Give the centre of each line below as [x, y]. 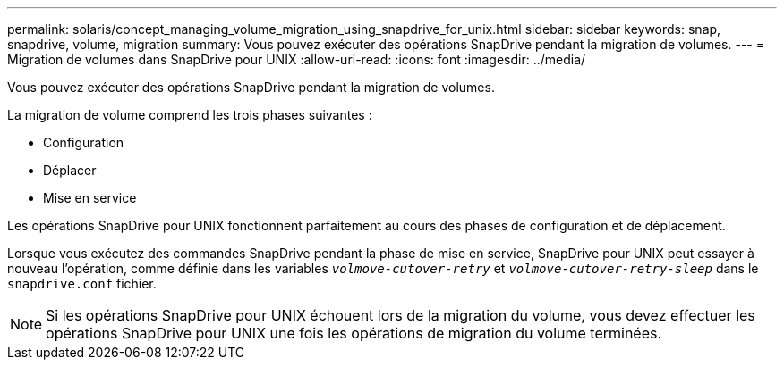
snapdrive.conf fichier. [82, 284]
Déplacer [70, 170]
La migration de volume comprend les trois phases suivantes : [190, 115]
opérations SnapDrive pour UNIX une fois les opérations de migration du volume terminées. [354, 333]
